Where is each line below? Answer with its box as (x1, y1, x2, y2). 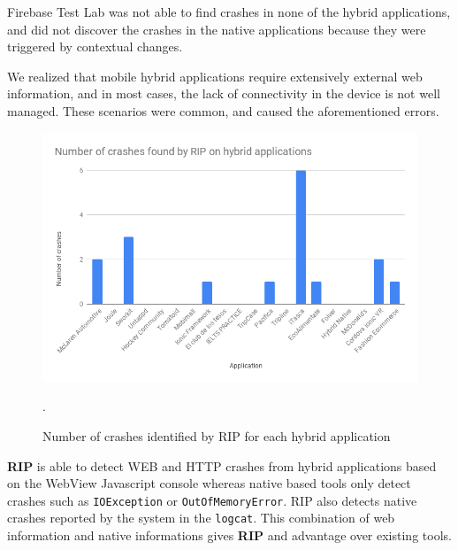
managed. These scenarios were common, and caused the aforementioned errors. (7, 101, 439, 120)
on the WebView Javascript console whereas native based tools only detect (7, 474, 411, 492)
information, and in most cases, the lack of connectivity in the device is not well (7, 84, 440, 103)
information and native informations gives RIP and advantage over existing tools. (7, 526, 452, 545)
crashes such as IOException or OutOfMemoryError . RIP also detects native (7, 491, 417, 509)
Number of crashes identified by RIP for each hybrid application (42, 427, 391, 445)
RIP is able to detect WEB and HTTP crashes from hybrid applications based (7, 456, 437, 475)
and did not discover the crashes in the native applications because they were (7, 19, 426, 38)
